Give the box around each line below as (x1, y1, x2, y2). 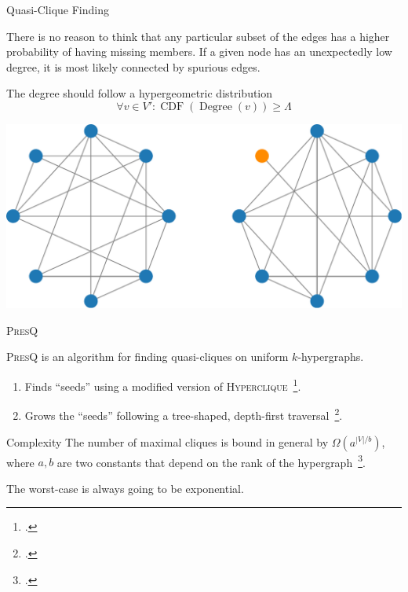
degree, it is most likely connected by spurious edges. (6, 58, 260, 75)
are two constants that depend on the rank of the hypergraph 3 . (56, 451, 366, 470)
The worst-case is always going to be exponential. (6, 480, 244, 496)
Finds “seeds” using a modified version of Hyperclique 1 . (24, 376, 301, 394)
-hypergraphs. (297, 348, 364, 365)
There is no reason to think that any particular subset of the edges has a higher (6, 28, 390, 44)
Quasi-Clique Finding (6, 2, 109, 17)
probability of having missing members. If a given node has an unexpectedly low (6, 43, 392, 60)
